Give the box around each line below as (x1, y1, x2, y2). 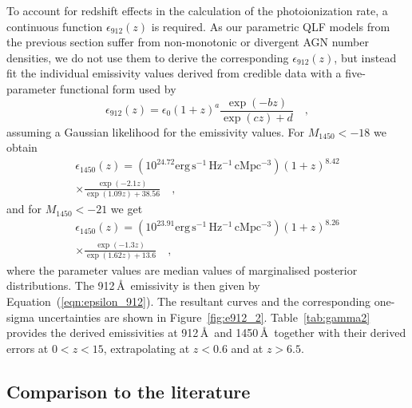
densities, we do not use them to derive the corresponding (6, 49, 289, 65)
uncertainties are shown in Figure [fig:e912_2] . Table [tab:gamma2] (38, 308, 370, 325)
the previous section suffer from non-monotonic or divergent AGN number (6, 34, 370, 50)
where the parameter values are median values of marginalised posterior (6, 261, 358, 278)
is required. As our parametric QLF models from (151, 18, 390, 34)
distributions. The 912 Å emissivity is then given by (6, 277, 260, 294)
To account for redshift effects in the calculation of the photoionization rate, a (6, 2, 388, 18)
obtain (6, 139, 38, 156)
